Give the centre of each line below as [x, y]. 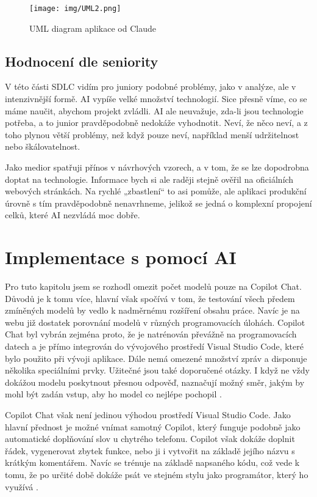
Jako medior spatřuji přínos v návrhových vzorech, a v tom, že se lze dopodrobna [157, 167]
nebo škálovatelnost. [43, 146]
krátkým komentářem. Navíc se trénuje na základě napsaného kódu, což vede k [152, 462]
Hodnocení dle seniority [82, 61]
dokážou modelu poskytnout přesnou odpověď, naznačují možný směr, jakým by [155, 382]
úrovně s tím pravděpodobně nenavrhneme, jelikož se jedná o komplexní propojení [158, 203]
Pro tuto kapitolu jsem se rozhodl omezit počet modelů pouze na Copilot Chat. [153, 286]
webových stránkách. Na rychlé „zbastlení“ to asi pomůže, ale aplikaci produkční [156, 191]
